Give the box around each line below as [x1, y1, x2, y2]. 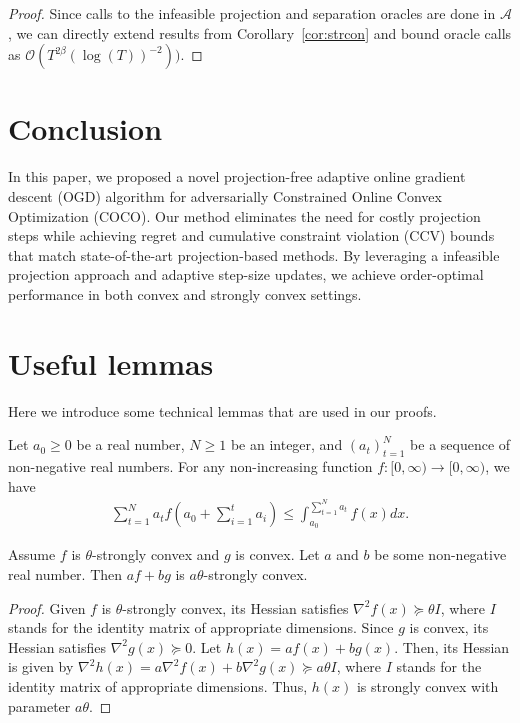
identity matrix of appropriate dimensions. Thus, [8, 676, 308, 697]
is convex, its [409, 617, 489, 638]
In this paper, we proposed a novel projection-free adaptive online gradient [8, 166, 466, 187]
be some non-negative [374, 544, 507, 565]
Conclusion [8, 108, 163, 149]
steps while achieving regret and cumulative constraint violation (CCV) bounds [8, 225, 495, 246]
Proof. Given [8, 597, 86, 618]
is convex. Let [235, 544, 320, 565]
